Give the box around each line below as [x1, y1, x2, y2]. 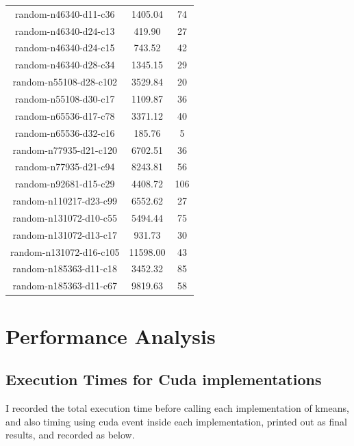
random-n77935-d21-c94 [15, 159, 115, 174]
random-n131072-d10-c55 [12, 210, 117, 224]
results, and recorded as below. [5, 428, 135, 442]
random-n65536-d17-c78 [15, 108, 115, 122]
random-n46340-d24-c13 [15, 23, 115, 38]
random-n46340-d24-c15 [15, 40, 115, 55]
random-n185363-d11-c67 [12, 278, 117, 293]
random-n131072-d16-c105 [10, 244, 120, 259]
